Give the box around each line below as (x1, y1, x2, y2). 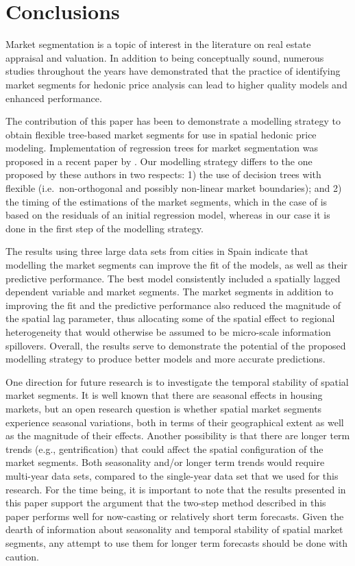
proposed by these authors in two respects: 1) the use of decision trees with (5, 167, 321, 182)
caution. (5, 549, 40, 563)
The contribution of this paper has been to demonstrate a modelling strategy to (5, 114, 341, 128)
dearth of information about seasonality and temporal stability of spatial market (5, 522, 343, 537)
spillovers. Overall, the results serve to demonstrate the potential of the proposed (5, 338, 346, 352)
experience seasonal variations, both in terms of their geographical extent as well (5, 415, 344, 429)
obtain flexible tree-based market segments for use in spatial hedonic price (5, 127, 317, 141)
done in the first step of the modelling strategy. (5, 221, 204, 235)
